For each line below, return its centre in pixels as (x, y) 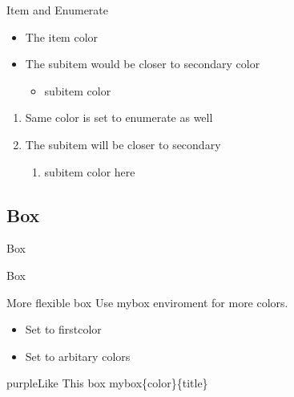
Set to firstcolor (63, 329)
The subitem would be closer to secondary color (143, 64)
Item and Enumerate (58, 10)
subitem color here (90, 171)
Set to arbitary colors (78, 356)
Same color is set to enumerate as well (119, 117)
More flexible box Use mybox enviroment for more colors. (147, 302)
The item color (62, 36)
